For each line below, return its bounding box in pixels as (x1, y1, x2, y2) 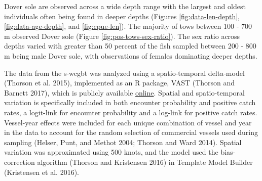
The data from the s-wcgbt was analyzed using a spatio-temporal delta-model (4, 67, 245, 78)
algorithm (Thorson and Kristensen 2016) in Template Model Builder (37, 156, 253, 167)
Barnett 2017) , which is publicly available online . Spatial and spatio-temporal (4, 87, 245, 98)
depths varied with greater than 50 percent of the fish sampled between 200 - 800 (4, 40, 256, 51)
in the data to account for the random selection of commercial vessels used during (4, 127, 258, 138)
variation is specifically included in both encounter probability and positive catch (4, 97, 256, 108)
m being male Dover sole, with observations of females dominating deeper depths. (4, 50, 257, 61)
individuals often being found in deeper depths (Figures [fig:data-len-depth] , (4, 11, 240, 21)
